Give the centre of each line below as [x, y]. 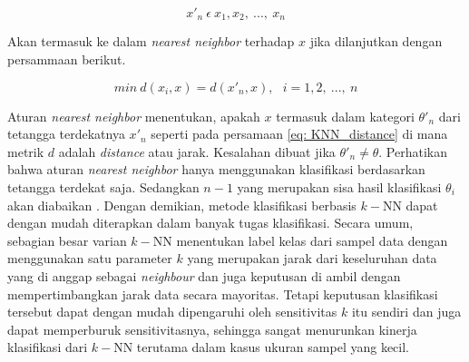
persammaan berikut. [67, 59]
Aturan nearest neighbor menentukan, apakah [134, 116]
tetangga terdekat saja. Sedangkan [103, 187]
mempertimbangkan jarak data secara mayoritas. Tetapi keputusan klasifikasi [223, 294]
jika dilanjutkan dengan [376, 41]
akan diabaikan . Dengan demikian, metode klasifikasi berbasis [182, 205]
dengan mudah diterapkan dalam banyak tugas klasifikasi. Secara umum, [210, 223]
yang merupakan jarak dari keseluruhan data [312, 258]
